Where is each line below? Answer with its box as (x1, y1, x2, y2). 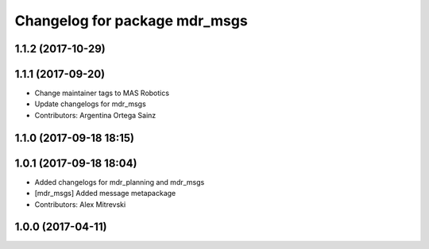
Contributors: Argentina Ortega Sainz (34, 110, 157, 120)
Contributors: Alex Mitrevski (34, 199, 126, 209)
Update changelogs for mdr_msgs (34, 99, 146, 109)
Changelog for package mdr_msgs (14, 12, 248, 29)
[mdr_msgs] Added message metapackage (34, 189, 176, 198)
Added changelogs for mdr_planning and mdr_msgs (34, 177, 205, 186)
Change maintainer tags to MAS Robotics (34, 88, 170, 98)
